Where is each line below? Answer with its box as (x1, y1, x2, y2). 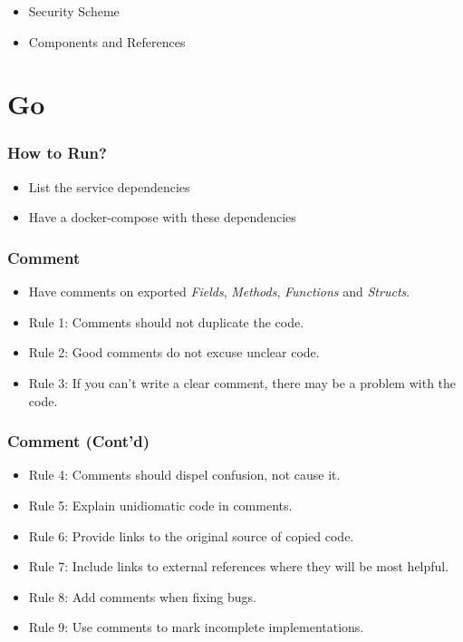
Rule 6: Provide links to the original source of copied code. (28, 526, 354, 545)
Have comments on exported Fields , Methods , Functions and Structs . (28, 282, 410, 301)
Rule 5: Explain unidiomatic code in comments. (28, 495, 293, 514)
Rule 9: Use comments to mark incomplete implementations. (28, 618, 364, 637)
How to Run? (7, 141, 107, 164)
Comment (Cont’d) (7, 430, 150, 452)
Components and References (28, 32, 186, 51)
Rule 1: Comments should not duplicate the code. (28, 312, 304, 331)
